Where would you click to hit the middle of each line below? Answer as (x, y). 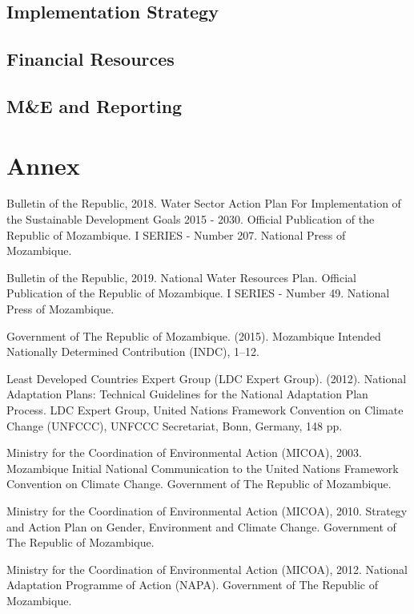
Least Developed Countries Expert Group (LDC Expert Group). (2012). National (207, 378)
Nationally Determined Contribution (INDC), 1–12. (133, 351)
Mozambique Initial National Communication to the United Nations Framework (203, 468)
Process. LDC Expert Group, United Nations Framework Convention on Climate (205, 410)
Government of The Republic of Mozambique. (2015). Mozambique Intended (194, 335)
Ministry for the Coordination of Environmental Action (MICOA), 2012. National (207, 569)
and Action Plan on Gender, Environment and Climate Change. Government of (201, 526)
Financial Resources (90, 59)
